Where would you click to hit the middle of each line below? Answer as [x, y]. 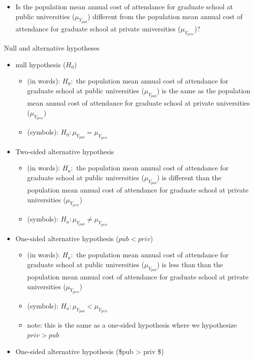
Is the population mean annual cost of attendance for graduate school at [124, 6]
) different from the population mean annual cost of [165, 16]
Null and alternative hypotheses [52, 48]
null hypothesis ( [40, 64]
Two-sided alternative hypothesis [65, 151]
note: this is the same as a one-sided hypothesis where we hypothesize [132, 325]
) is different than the [189, 177]
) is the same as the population [203, 91]
